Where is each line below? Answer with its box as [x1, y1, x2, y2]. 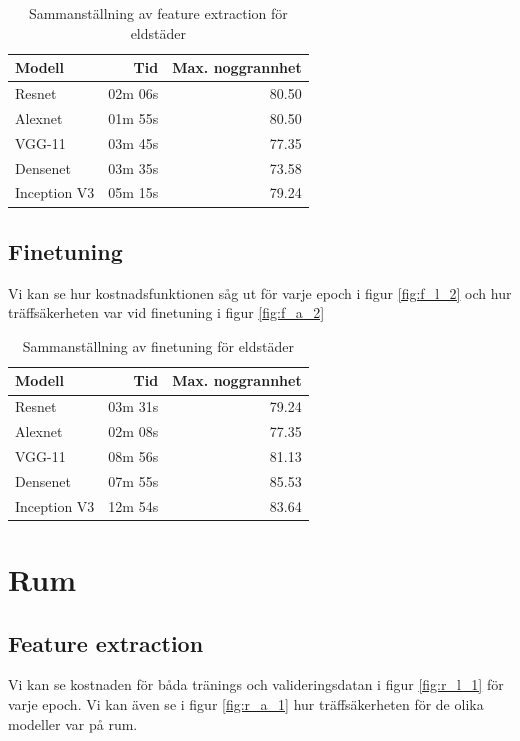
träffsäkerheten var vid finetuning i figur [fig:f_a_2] [8, 302, 325, 323]
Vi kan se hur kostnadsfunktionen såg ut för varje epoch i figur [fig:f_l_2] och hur [8, 282, 512, 303]
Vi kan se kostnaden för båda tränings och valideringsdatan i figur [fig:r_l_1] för [8, 674, 504, 695]
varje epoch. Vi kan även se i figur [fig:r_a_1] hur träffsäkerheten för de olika [8, 693, 484, 714]
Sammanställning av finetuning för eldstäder [22, 335, 294, 356]
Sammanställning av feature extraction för [28, 3, 288, 23]
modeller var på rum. [8, 713, 138, 734]
